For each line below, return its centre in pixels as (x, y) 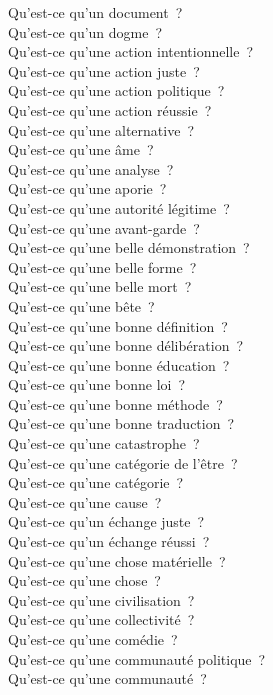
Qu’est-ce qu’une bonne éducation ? (119, 364)
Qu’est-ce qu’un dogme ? (85, 31)
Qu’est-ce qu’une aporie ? (87, 188)
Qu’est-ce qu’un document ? (95, 12)
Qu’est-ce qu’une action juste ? (104, 70)
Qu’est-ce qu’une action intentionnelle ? (131, 51)
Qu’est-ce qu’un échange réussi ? (109, 541)
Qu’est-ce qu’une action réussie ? (110, 109)
